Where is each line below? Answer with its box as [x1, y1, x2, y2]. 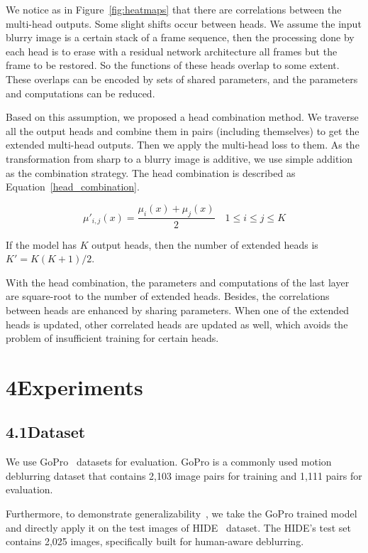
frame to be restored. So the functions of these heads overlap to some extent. [6, 58, 340, 73]
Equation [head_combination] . [6, 179, 140, 194]
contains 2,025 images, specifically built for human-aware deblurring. [6, 534, 304, 549]
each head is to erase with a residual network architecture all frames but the [6, 43, 338, 58]
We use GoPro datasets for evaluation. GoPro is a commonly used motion [6, 454, 332, 469]
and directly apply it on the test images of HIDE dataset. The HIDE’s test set [6, 520, 351, 535]
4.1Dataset [6, 421, 86, 443]
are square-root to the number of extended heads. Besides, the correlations [6, 289, 330, 304]
